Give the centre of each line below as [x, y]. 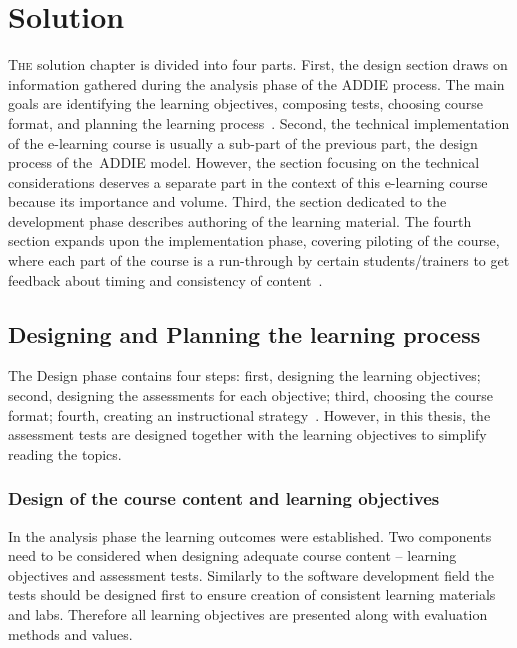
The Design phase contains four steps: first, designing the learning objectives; [244, 375]
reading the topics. [65, 453]
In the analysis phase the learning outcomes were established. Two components [250, 535]
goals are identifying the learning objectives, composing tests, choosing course [246, 103]
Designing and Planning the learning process [244, 333]
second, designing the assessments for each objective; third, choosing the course [250, 395]
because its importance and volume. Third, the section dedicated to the [227, 201]
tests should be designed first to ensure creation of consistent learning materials [252, 594]
